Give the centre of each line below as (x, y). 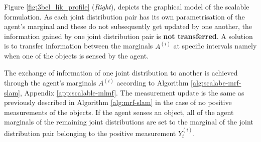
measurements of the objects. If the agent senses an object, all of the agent (119, 112)
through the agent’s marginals (50, 83)
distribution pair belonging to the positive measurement (90, 133)
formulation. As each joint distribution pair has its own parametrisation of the (124, 16)
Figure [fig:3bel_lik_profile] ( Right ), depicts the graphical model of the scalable (127, 6)
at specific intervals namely (215, 46)
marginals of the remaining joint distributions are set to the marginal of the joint (129, 122)
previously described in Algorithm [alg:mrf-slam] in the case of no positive (118, 102)
